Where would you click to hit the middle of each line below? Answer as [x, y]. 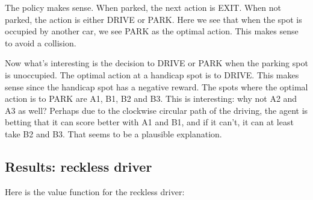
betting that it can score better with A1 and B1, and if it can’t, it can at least [149, 122]
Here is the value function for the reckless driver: [95, 191]
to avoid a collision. [41, 42]
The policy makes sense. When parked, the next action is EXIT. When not [143, 7]
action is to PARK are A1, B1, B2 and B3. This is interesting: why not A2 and [151, 98]
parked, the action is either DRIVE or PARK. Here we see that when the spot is [153, 19]
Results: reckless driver [79, 166]
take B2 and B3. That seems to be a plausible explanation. [113, 133]
